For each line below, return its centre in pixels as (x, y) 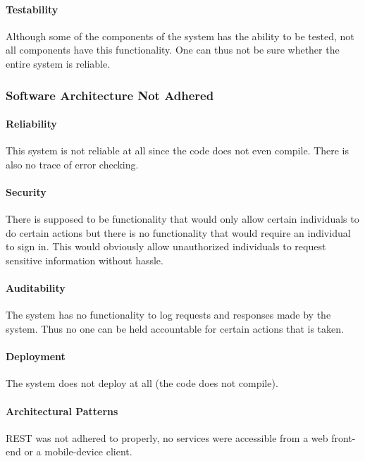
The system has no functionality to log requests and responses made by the (168, 315)
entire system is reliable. (58, 63)
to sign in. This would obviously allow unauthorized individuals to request (166, 246)
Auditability (36, 288)
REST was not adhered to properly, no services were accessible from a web (167, 437)
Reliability (31, 124)
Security (26, 192)
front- (344, 437)
